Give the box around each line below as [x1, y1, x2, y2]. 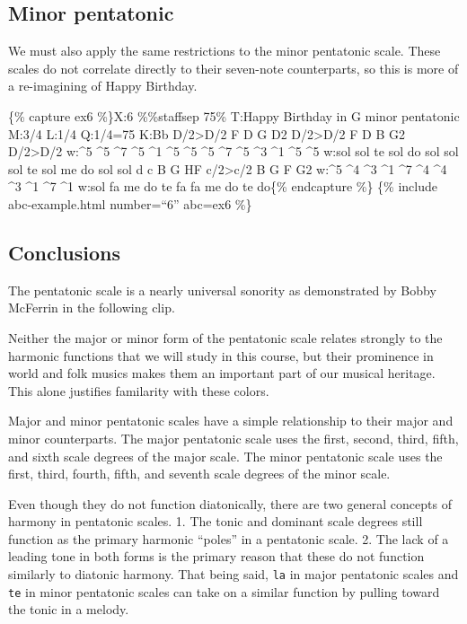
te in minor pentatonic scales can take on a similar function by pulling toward [8, 582, 440, 601]
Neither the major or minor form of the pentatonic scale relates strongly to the [8, 328, 443, 347]
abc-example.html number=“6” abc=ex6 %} [8, 194, 252, 213]
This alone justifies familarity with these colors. [8, 381, 269, 400]
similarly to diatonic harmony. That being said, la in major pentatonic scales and [8, 565, 459, 584]
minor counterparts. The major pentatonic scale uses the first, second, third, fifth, [8, 428, 459, 447]
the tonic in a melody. [8, 600, 129, 619]
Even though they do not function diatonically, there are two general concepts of [8, 494, 452, 513]
